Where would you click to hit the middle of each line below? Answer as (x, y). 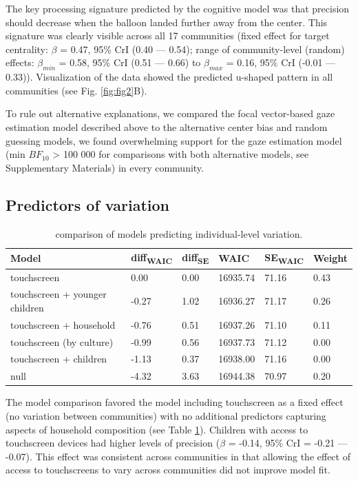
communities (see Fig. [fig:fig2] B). (76, 90)
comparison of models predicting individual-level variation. (179, 233)
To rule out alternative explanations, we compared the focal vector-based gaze (170, 113)
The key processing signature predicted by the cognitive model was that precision (178, 8)
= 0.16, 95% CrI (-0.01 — (281, 62)
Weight (330, 258)
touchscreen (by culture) (62, 341)
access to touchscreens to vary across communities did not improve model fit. (168, 470)
